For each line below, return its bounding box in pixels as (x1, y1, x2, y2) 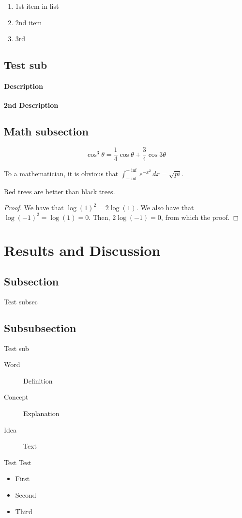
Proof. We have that (4, 202, 64, 213)
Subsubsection (4, 320, 76, 335)
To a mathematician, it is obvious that (4, 168, 119, 178)
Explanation (23, 408, 60, 418)
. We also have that (136, 202, 194, 213)
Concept (4, 392, 29, 402)
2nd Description (4, 100, 59, 110)
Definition (23, 375, 53, 385)
